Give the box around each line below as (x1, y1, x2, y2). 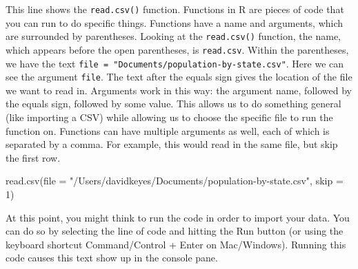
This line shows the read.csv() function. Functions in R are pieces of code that (6, 2, 344, 16)
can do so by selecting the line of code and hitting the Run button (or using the (6, 224, 344, 238)
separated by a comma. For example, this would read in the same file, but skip (6, 137, 338, 151)
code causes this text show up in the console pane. (6, 250, 218, 265)
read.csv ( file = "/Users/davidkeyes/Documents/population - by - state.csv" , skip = (6, 173, 344, 188)
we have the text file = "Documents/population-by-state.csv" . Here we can (6, 56, 344, 70)
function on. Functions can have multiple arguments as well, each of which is (6, 123, 330, 138)
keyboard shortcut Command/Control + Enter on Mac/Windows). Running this (6, 237, 346, 251)
